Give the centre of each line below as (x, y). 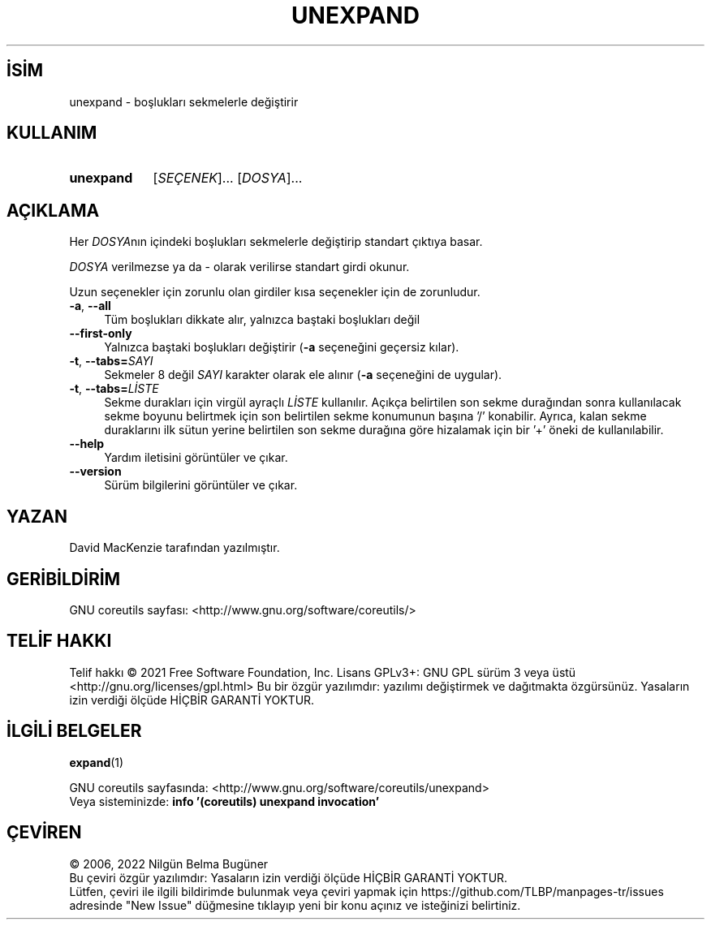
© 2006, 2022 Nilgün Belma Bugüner (169, 864)
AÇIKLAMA (53, 210)
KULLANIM (52, 133)
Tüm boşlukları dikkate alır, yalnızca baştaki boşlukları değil (262, 320)
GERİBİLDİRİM (64, 579)
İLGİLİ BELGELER (74, 731)
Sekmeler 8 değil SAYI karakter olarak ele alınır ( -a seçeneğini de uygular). (303, 375)
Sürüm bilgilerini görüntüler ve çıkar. (201, 485)
